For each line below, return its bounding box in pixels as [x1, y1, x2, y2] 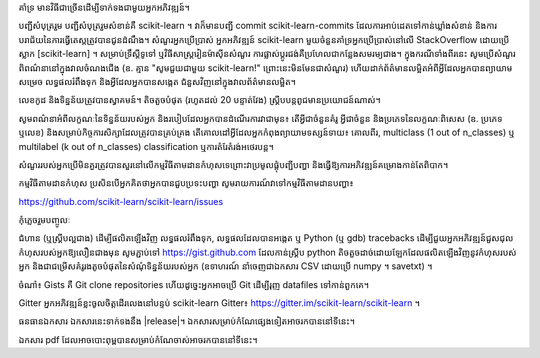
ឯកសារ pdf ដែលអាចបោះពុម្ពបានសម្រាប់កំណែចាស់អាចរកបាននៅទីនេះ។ [18, 333, 258, 345]
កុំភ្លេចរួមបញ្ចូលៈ [18, 214, 71, 226]
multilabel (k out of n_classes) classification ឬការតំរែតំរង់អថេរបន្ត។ [18, 140, 274, 152]
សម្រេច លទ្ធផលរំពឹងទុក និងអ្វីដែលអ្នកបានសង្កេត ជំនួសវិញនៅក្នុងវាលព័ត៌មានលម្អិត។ [18, 75, 297, 87]
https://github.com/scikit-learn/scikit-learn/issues [18, 195, 224, 207]
